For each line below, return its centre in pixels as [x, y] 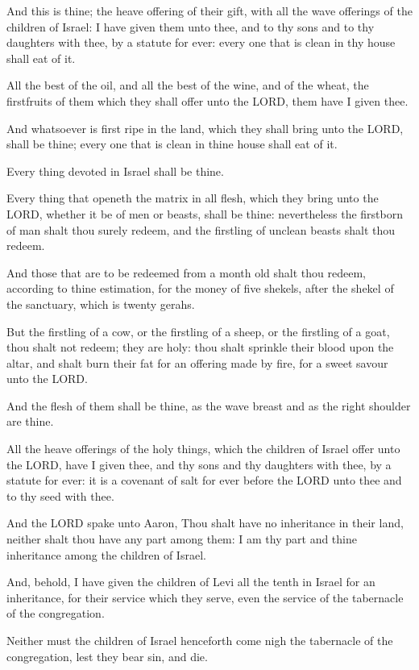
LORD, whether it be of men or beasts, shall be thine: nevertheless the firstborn [205, 213]
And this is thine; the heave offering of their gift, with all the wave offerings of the [209, 10]
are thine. [30, 421]
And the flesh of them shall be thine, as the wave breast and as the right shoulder [209, 405]
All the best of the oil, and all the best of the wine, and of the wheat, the [188, 85]
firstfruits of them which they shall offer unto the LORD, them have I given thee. [207, 100]
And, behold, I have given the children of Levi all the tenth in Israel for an [191, 582]
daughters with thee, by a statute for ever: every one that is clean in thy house [201, 42]
